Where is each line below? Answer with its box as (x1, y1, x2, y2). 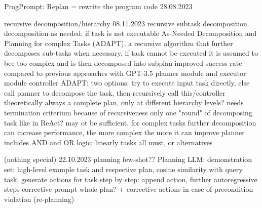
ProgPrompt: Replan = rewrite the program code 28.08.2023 (4, 1, 193, 11)
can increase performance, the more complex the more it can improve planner (4, 127, 245, 138)
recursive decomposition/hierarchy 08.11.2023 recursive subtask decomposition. (4, 18, 249, 28)
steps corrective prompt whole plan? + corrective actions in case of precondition (4, 184, 253, 194)
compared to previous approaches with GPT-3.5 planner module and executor (4, 67, 246, 78)
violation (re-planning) (4, 193, 74, 204)
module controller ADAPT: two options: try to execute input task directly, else (4, 77, 250, 88)
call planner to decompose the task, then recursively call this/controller (4, 87, 226, 98)
